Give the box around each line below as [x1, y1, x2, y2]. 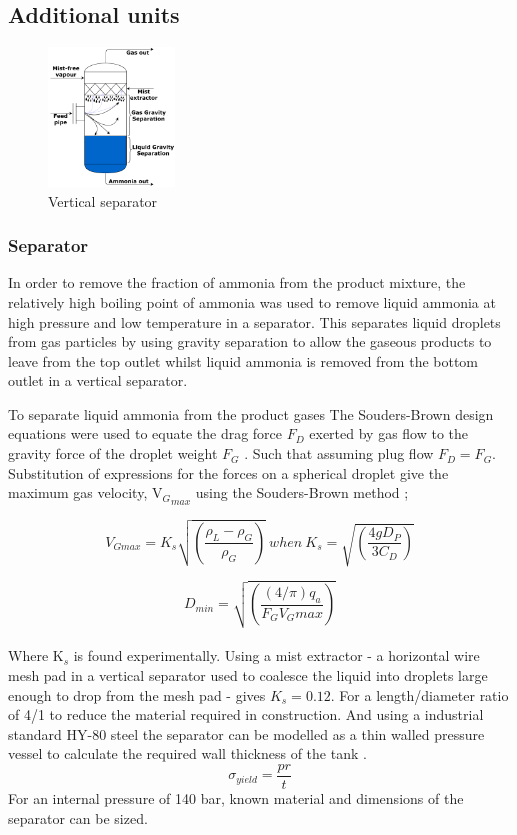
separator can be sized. [8, 807, 148, 828]
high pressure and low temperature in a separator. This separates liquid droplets [8, 311, 501, 332]
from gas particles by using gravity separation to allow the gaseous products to [8, 331, 492, 352]
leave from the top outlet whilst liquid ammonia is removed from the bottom [8, 350, 479, 371]
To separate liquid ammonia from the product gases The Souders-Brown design [8, 403, 494, 424]
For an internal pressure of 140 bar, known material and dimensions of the [8, 787, 464, 808]
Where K [8, 645, 64, 666]
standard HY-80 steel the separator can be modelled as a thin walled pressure [8, 723, 485, 744]
